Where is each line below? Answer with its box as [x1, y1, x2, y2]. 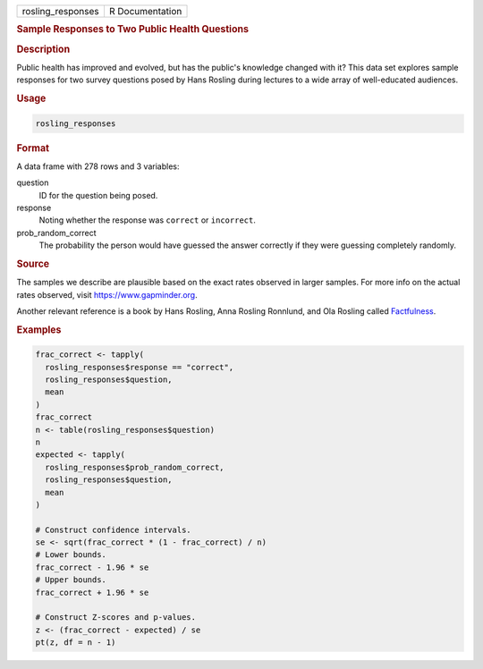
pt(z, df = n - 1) [35, 638, 116, 648]
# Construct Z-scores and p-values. [35, 613, 197, 622]
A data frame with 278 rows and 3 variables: [16, 161, 180, 172]
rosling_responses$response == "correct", [45, 362, 234, 372]
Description [16, 43, 71, 55]
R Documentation [108, 5, 182, 17]
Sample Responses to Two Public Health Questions [16, 23, 250, 36]
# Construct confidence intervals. [35, 524, 191, 535]
